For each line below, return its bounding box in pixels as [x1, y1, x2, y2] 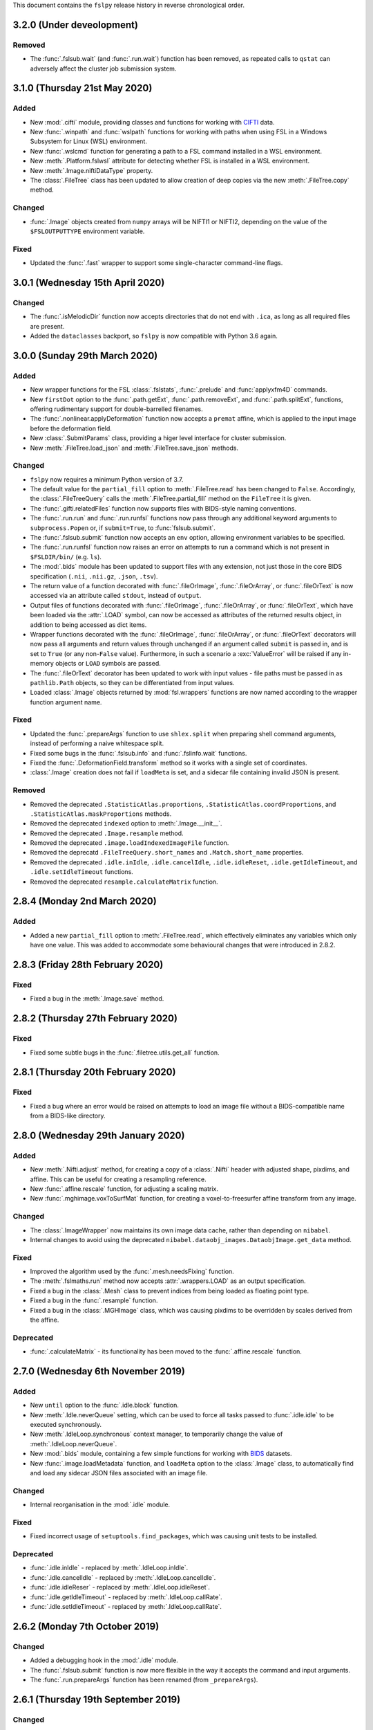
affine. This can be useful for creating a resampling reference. [30, 1175, 207, 1183]
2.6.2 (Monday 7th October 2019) [12, 1620, 160, 1632]
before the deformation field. [30, 424, 112, 432]
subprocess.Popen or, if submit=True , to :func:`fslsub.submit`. [30, 523, 216, 532]
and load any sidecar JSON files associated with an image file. [30, 1469, 208, 1477]
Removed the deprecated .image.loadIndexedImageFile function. [30, 839, 229, 847]
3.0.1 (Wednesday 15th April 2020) [12, 277, 165, 289]
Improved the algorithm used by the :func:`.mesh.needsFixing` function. [30, 1267, 234, 1276]
